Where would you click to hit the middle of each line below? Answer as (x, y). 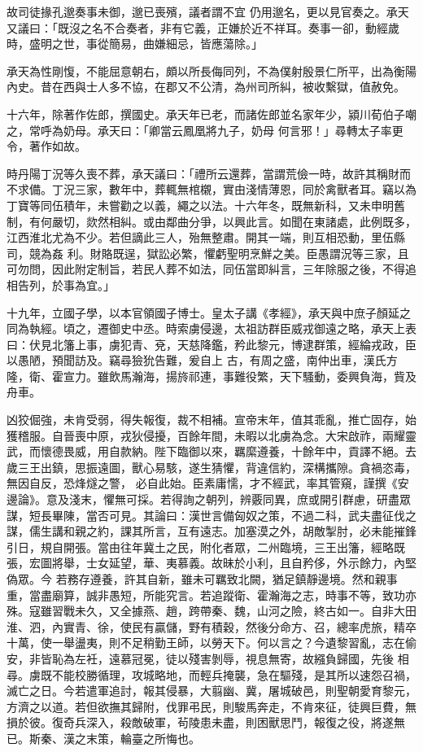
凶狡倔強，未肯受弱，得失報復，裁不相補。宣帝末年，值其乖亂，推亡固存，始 (211, 420)
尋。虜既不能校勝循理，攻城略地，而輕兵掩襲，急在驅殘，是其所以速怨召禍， (211, 674)
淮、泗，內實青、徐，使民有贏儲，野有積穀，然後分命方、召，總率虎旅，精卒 (211, 626)
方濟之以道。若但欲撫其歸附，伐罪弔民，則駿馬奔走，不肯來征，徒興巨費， (206, 706)
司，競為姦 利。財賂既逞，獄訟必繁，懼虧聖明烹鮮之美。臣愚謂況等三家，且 (208, 253)
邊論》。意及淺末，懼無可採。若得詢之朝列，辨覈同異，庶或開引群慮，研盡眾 (209, 499)
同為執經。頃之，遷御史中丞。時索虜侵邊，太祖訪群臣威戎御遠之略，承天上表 (211, 328)
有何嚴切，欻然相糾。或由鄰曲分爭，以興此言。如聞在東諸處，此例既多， (222, 221)
